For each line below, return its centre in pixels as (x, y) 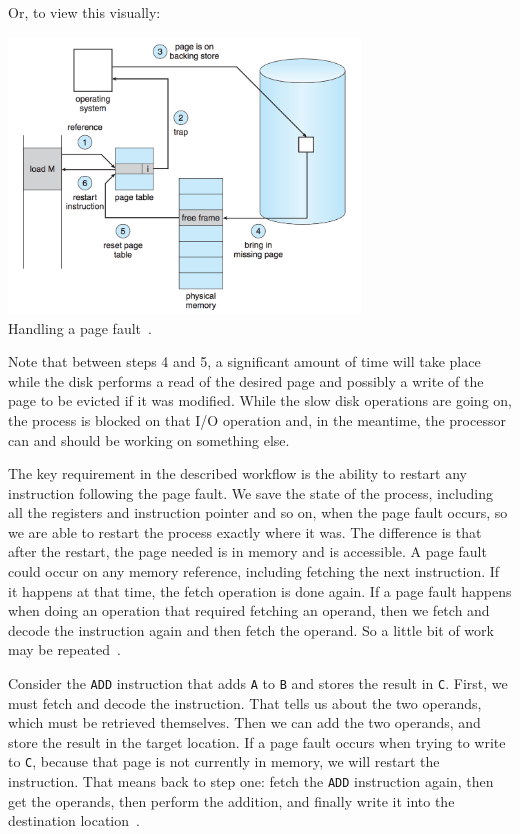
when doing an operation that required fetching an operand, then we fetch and (249, 610)
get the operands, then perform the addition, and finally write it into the (231, 800)
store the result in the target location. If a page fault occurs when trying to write (257, 741)
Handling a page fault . (80, 327)
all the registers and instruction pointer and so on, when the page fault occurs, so (258, 512)
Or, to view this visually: (84, 12)
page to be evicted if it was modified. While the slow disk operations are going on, (260, 400)
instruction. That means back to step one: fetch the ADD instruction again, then (251, 781)
